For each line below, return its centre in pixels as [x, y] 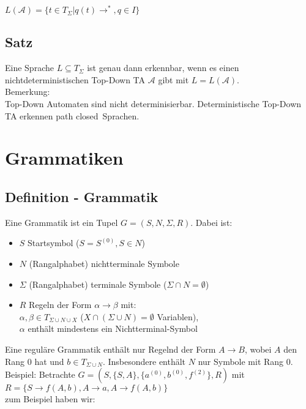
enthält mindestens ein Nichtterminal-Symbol [113, 328]
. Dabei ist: [211, 222]
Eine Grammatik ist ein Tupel [62, 222]
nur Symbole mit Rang [241, 361]
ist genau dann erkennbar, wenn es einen [163, 68]
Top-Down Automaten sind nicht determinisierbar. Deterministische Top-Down [153, 104]
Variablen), [178, 316]
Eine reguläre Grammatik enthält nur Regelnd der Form [110, 349]
